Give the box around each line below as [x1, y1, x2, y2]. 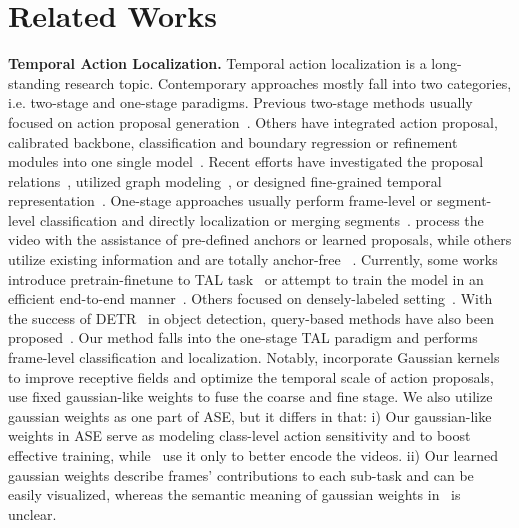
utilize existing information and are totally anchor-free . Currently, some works [8, 249, 498, 270]
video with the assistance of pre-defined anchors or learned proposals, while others [8, 229, 512, 250]
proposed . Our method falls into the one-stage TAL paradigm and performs [8, 327, 478, 348]
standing [8, 72, 61, 93]
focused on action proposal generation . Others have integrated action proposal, [8, 111, 498, 132]
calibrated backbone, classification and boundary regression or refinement [8, 131, 458, 152]
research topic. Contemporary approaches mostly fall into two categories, [64, 72, 512, 93]
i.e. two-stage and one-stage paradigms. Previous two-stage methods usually [8, 92, 473, 113]
